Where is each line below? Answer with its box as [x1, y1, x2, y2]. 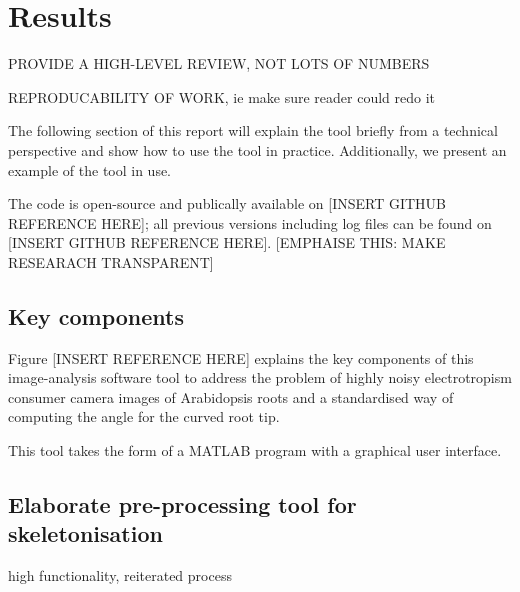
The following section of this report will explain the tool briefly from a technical [8, 120, 498, 141]
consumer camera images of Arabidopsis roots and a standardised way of [8, 386, 454, 407]
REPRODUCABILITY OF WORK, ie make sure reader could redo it [8, 86, 436, 107]
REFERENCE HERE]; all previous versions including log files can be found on [8, 212, 492, 233]
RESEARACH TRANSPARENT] [8, 251, 214, 272]
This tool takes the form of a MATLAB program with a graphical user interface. [8, 440, 502, 461]
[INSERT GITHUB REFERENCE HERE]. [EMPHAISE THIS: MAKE [8, 232, 446, 253]
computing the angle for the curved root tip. [8, 406, 280, 427]
